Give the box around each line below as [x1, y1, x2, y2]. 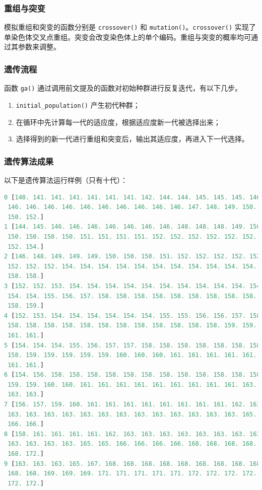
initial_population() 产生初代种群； [16, 99, 140, 110]
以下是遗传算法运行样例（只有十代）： [4, 175, 127, 185]
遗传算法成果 [4, 155, 54, 167]
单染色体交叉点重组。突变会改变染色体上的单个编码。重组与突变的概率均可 [4, 31, 251, 42]
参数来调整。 [18, 41, 60, 52]
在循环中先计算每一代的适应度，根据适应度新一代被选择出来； [16, 116, 221, 127]
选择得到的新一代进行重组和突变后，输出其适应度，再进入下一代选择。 [16, 133, 249, 144]
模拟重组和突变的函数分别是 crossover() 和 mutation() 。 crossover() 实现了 [4, 22, 256, 32]
